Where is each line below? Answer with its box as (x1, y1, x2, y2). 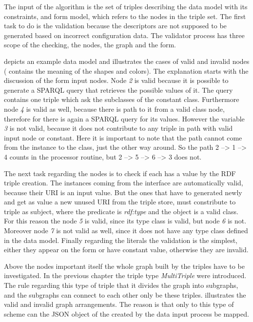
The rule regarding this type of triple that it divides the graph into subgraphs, (4, 280, 238, 290)
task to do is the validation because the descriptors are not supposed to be (4, 20, 227, 31)
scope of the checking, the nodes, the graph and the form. (4, 40, 176, 50)
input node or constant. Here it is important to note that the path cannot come (4, 132, 242, 142)
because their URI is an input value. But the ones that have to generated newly (4, 187, 242, 197)
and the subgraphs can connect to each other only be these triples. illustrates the (4, 289, 246, 300)
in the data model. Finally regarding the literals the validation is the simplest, (4, 235, 237, 245)
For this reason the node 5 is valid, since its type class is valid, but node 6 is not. (4, 216, 247, 226)
